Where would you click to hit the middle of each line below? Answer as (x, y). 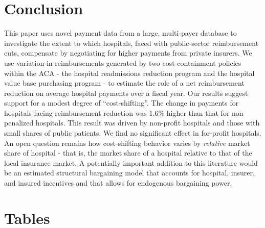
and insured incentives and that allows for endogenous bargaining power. (118, 183)
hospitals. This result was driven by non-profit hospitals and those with (148, 123)
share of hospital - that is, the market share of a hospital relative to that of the (128, 153)
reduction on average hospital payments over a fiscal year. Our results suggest (126, 93)
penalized (19, 123)
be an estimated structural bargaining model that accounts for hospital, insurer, (129, 173)
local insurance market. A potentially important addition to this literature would (131, 162)
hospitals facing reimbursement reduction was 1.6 (81, 112)
